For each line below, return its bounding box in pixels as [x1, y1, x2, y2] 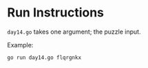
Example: [7, 41, 34, 49]
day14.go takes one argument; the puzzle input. [7, 27, 141, 36]
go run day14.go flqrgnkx [7, 54, 81, 61]
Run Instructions [7, 5, 105, 21]
